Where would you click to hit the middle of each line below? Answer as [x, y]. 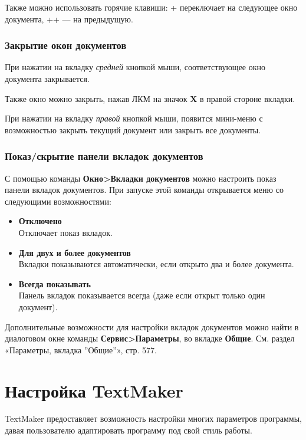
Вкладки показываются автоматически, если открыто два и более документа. [156, 264]
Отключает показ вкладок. [65, 232]
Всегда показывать [55, 283]
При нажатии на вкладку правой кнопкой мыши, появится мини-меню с [134, 118]
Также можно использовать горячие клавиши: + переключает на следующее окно [151, 7]
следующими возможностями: [58, 201]
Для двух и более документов [75, 252]
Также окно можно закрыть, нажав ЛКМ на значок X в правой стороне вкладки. [150, 98]
